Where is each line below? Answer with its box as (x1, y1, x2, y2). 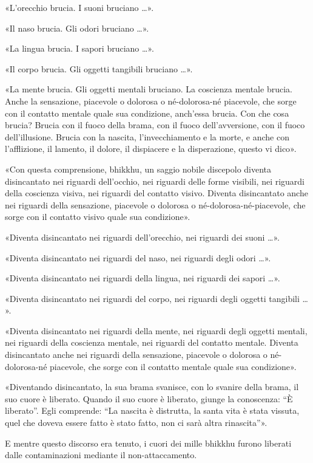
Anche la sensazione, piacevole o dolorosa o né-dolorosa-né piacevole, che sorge (5, 94, 297, 107)
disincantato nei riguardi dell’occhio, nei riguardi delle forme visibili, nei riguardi (5, 174, 305, 187)
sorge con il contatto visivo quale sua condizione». (5, 210, 190, 223)
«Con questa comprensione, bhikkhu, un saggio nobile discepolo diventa (5, 162, 272, 175)
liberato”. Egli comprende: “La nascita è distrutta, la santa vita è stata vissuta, (5, 404, 300, 417)
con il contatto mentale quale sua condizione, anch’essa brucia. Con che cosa (5, 106, 289, 119)
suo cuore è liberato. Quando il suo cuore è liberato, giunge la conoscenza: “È (5, 392, 293, 405)
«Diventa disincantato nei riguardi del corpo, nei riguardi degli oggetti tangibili (5, 292, 300, 304)
